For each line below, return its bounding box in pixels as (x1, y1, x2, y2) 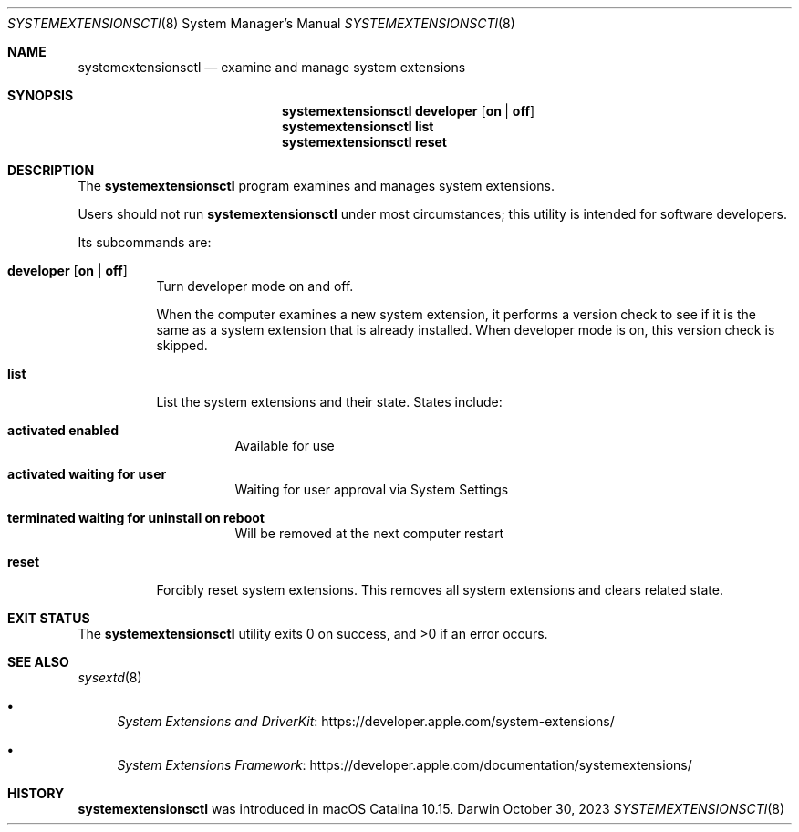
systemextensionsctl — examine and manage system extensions (78, 59, 466, 75)
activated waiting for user (7, 466, 167, 482)
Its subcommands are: (78, 234, 212, 250)
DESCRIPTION (7, 162, 95, 178)
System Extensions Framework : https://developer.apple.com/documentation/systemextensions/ (117, 757, 692, 773)
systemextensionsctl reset (282, 134, 447, 150)
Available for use (234, 438, 335, 453)
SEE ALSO (7, 654, 69, 670)
